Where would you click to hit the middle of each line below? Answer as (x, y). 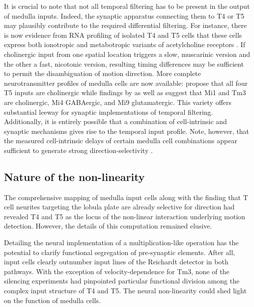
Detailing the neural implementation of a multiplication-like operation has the (121, 243)
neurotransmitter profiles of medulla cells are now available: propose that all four (126, 83)
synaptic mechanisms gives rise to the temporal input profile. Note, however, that (127, 131)
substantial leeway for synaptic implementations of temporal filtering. (109, 112)
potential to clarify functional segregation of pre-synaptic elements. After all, (120, 252)
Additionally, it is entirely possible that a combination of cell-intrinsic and (115, 121)
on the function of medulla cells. (52, 300)
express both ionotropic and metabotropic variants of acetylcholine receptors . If (125, 44)
